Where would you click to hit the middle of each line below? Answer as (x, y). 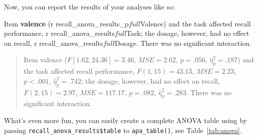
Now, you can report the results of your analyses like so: (89, 6)
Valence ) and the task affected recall (196, 23)
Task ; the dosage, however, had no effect (188, 33)
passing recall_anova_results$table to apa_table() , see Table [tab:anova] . (123, 130)
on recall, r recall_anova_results (54, 43)
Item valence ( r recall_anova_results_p (66, 23)
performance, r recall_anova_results (59, 33)
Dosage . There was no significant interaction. (183, 43)
